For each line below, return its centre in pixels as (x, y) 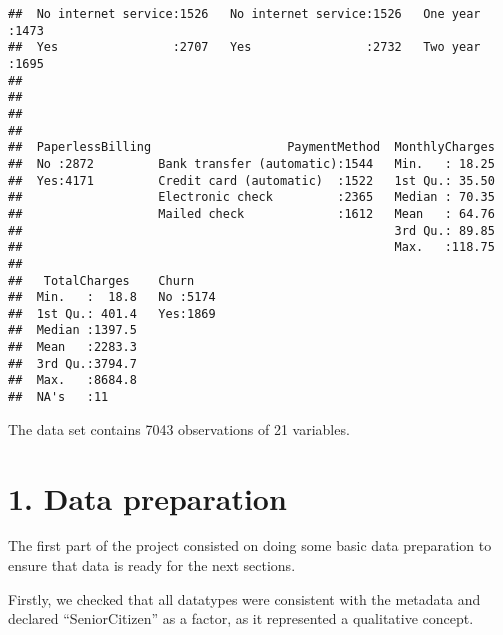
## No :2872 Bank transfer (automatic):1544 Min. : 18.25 (251, 163)
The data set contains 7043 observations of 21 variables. (179, 428)
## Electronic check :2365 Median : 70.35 (251, 197)
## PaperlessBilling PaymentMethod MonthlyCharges (251, 147)
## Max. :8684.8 (72, 380)
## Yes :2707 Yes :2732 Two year (244, 47)
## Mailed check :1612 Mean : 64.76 (251, 213)
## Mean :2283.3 (72, 347)
